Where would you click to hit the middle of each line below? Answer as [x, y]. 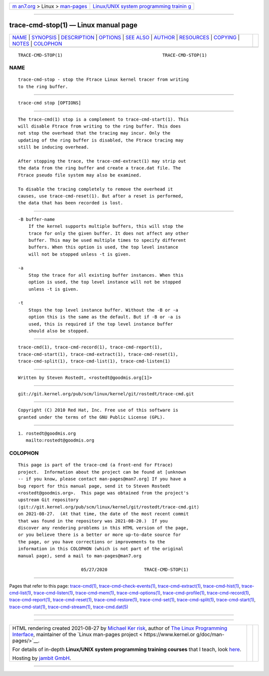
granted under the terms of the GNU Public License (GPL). [92, 417]
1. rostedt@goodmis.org [47, 433]
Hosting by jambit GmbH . [42, 658]
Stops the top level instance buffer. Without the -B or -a [103, 310]
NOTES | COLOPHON [37, 43]
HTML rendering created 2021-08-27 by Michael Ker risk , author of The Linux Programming [120, 628]
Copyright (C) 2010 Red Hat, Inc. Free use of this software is [98, 410]
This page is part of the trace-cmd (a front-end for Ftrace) [96, 465]
